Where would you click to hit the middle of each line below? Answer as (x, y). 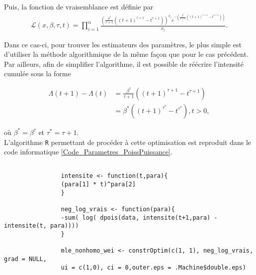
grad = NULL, (25, 259)
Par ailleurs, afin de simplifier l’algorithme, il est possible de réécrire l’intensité (124, 64)
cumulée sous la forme (38, 73)
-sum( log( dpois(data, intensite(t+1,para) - (139, 217)
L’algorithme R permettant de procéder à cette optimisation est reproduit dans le (128, 142)
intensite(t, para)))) (42, 226)
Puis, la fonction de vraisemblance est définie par (79, 6)
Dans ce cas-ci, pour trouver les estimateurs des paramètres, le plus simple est (123, 44)
